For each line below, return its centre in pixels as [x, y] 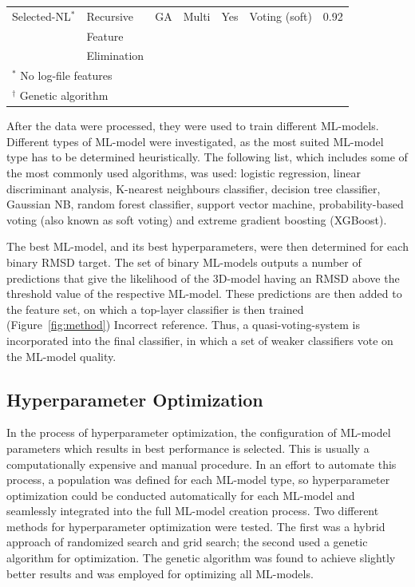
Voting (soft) [281, 16]
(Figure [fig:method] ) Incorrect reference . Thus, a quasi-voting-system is [183, 325]
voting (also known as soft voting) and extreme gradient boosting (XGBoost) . [197, 219]
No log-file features [66, 75]
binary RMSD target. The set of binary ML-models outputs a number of [184, 262]
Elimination [115, 56]
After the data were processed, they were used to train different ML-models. [193, 126]
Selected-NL [41, 16]
